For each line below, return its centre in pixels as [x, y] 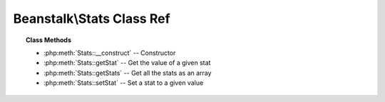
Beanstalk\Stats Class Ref [92, 19]
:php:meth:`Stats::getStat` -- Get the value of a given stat [127, 63]
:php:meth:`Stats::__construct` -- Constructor [110, 53]
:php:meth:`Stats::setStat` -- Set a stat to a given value [124, 83]
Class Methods [48, 40]
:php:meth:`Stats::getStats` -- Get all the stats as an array [128, 73]
